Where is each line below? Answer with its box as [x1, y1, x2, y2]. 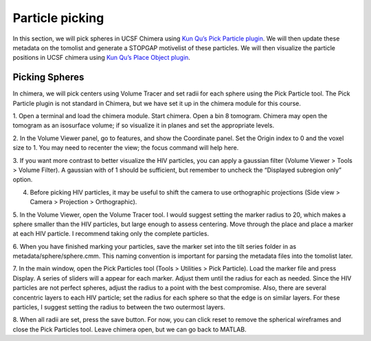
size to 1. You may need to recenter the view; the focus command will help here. [12, 144, 239, 152]
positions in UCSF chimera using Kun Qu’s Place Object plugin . [12, 54, 190, 62]
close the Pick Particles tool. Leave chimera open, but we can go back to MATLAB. [12, 325, 247, 333]
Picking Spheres [12, 71, 85, 83]
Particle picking [12, 10, 104, 25]
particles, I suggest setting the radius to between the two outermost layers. [12, 303, 226, 311]
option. [12, 175, 33, 184]
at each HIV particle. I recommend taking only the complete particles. [12, 230, 210, 238]
